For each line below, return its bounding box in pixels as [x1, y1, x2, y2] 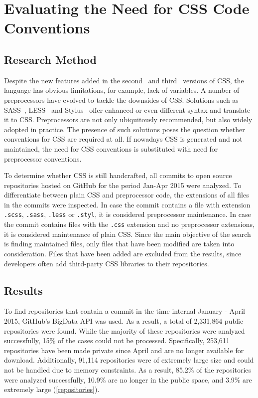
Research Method [4, 51, 97, 67]
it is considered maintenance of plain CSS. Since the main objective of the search [4, 228, 251, 239]
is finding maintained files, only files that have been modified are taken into [4, 238, 235, 249]
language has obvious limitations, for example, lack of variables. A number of [4, 85, 240, 95]
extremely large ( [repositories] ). [4, 384, 100, 395]
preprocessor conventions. [4, 153, 82, 164]
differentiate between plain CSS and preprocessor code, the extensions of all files [4, 190, 249, 200]
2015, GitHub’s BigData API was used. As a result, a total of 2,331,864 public [4, 315, 244, 326]
